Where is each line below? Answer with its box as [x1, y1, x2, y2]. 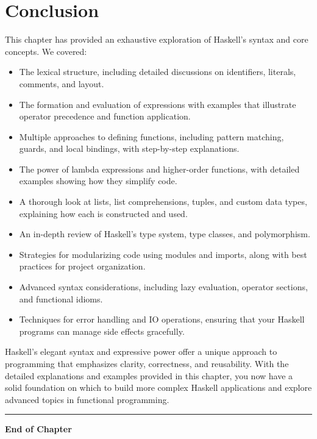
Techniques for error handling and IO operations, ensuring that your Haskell [19, 313, 305, 326]
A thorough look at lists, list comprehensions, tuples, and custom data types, [19, 195, 307, 208]
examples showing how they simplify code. [19, 174, 177, 187]
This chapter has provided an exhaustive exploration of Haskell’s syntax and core [5, 33, 308, 46]
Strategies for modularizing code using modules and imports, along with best [19, 248, 307, 260]
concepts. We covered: [5, 45, 87, 57]
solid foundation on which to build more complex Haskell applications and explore [5, 381, 312, 394]
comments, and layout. [19, 77, 104, 90]
